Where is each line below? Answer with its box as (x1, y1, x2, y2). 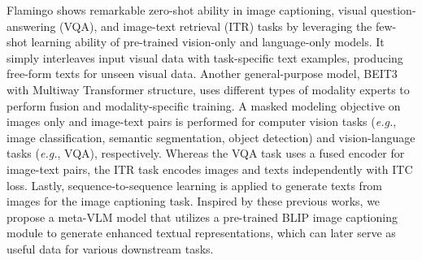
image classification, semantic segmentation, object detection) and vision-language (7, 128, 415, 145)
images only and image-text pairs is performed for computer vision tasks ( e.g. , (7, 113, 397, 130)
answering (7, 17, 56, 34)
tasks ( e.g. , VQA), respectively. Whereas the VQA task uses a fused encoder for (7, 145, 405, 162)
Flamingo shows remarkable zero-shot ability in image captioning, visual (7, 2, 368, 18)
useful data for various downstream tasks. (7, 240, 214, 257)
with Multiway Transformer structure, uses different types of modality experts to (7, 80, 410, 97)
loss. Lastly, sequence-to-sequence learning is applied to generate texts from (7, 176, 383, 193)
